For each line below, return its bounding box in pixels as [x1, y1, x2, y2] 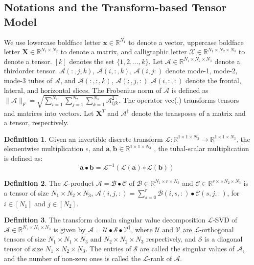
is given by [53, 224, 86, 234]
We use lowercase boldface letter [4, 37, 101, 47]
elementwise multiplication [4, 143, 84, 154]
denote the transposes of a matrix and [131, 108, 246, 118]
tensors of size [4, 234, 46, 244]
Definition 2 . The [4, 178, 61, 188]
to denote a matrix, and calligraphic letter [60, 46, 187, 57]
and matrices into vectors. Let [4, 108, 94, 118]
